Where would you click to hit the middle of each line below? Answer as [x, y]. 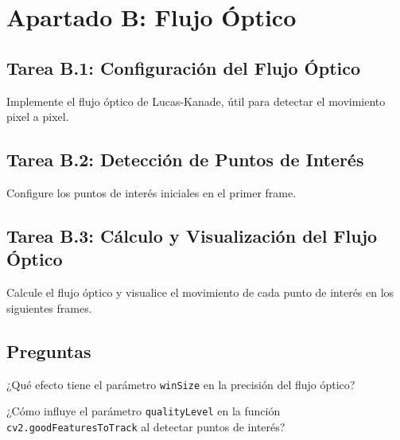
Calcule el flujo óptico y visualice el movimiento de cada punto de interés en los [200, 292]
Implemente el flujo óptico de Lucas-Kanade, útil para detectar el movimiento [196, 101]
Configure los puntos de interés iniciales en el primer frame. [151, 192]
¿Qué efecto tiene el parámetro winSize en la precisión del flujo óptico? [181, 384]
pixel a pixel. [38, 117]
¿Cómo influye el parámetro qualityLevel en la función [144, 411]
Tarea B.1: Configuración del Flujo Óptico [184, 67]
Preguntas [49, 350]
